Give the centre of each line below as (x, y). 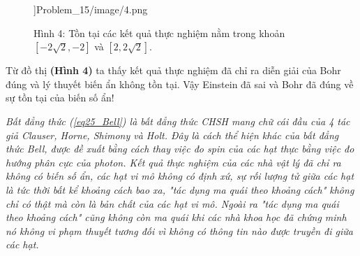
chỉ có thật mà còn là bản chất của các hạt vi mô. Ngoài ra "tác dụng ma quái (172, 203)
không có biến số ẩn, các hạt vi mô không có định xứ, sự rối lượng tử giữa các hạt (180, 176)
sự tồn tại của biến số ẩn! (60, 98)
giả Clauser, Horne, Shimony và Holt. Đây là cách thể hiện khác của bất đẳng (172, 135)
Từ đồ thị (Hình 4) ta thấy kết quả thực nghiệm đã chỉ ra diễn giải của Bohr (173, 70)
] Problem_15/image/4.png (91, 9)
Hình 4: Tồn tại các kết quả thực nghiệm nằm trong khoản (159, 33)
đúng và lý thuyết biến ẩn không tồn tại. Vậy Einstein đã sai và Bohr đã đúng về (180, 84)
